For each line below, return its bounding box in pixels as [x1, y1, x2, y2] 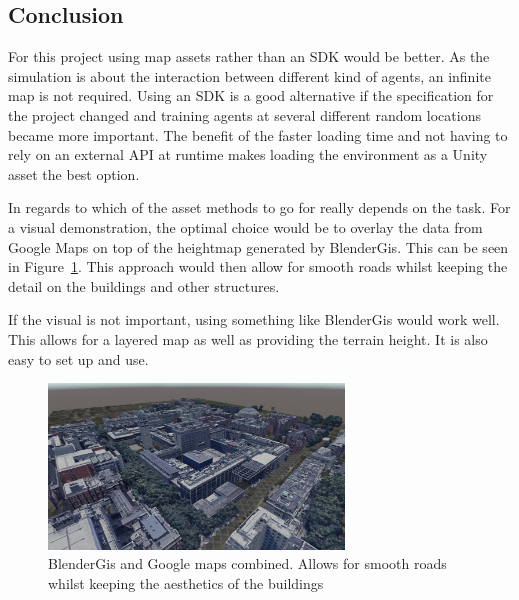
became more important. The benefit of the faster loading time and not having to [8, 124, 508, 145]
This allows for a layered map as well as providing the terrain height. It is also [8, 328, 488, 349]
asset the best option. [8, 163, 140, 184]
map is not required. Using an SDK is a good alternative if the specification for [8, 85, 494, 106]
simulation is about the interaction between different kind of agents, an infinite [8, 65, 491, 86]
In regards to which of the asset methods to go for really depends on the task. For [8, 197, 511, 218]
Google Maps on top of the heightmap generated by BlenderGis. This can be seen [8, 236, 509, 257]
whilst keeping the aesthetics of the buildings [48, 572, 324, 593]
